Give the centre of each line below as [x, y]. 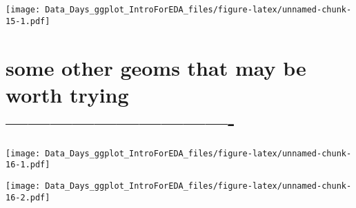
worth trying [67, 94]
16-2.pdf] [28, 197]
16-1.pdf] [28, 165]
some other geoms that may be [156, 67]
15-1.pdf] [28, 21]
